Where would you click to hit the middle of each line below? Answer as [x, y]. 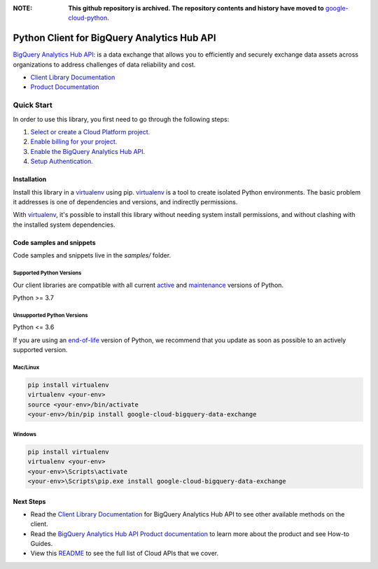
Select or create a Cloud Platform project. [90, 132]
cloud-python [88, 18]
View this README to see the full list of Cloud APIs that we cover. [125, 554]
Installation [30, 179]
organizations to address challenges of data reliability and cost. [104, 64]
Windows [25, 434]
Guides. [42, 544]
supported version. [40, 350]
